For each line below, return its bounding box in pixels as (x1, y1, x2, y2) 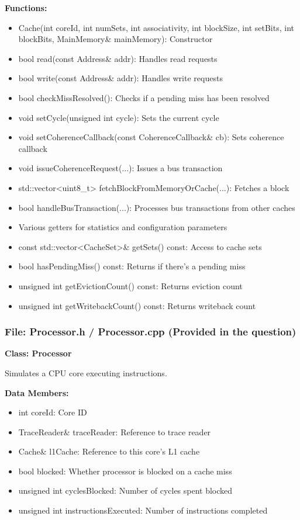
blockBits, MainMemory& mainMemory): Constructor (18, 33, 213, 45)
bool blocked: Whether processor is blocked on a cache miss (18, 464, 232, 477)
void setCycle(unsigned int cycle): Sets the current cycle (18, 111, 219, 123)
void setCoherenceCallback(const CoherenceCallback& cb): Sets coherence (18, 131, 284, 143)
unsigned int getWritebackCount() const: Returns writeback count (18, 299, 256, 311)
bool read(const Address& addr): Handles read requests (18, 52, 218, 64)
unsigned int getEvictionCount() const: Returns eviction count (18, 279, 243, 292)
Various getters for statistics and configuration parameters (18, 221, 227, 233)
